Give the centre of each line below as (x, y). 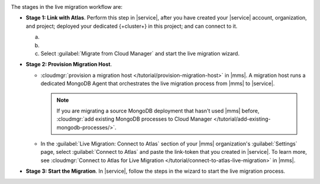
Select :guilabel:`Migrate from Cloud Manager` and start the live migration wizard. (140, 53)
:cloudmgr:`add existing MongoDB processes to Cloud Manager (135, 119)
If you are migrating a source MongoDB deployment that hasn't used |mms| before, (158, 111)
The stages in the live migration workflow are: (67, 7)
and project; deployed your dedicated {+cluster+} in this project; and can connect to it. (132, 26)
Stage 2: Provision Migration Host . (69, 64)
